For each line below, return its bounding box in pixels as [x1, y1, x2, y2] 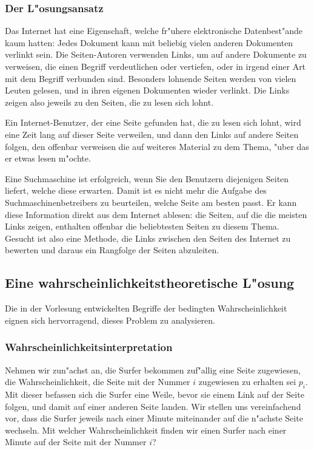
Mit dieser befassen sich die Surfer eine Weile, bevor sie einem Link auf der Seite [5, 387, 304, 400]
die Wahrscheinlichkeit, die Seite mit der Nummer [5, 375, 190, 388]
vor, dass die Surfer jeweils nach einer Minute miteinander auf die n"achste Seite [5, 412, 303, 424]
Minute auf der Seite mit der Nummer [5, 435, 147, 448]
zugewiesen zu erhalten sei [198, 375, 296, 388]
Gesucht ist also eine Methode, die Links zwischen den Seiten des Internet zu [5, 231, 291, 244]
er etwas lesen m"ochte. [5, 152, 91, 165]
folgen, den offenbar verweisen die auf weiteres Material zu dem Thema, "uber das [5, 140, 309, 152]
